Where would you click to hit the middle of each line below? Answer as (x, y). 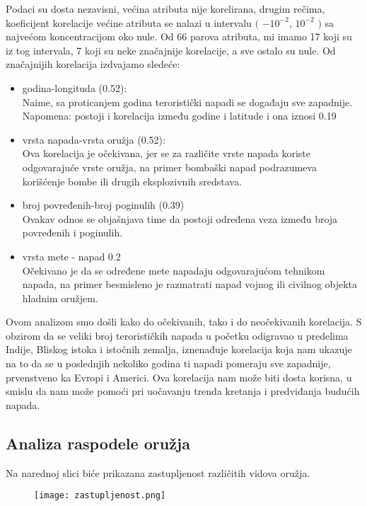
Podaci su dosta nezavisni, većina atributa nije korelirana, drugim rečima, (165, 8)
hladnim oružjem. (60, 298)
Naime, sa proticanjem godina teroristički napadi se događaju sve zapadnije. (187, 102)
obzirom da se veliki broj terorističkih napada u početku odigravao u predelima (177, 335)
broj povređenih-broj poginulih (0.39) (103, 205)
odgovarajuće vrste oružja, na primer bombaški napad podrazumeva (169, 167)
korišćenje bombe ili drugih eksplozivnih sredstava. (132, 181)
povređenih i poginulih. (72, 232)
